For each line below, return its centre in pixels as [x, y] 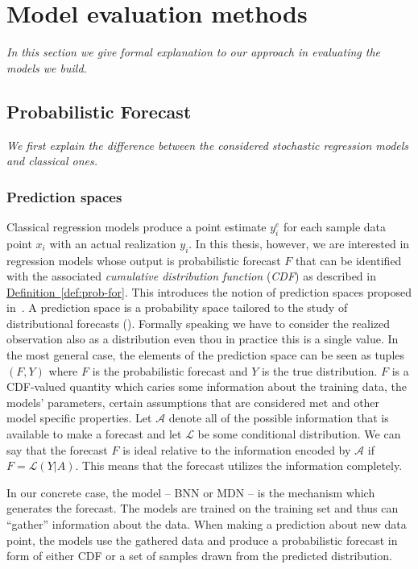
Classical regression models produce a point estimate [137, 226]
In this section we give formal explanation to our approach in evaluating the [194, 52]
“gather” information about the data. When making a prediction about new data [207, 524]
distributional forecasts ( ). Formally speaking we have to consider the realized [199, 323]
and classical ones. [52, 161]
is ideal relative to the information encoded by [237, 449]
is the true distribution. [319, 370]
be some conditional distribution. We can [299, 434]
